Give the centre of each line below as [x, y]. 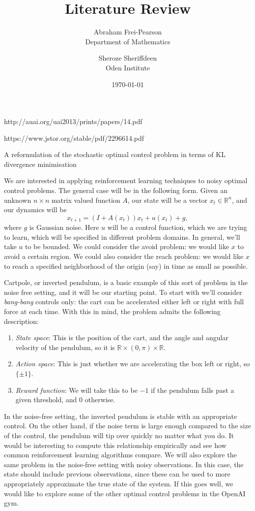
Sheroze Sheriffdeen [128, 58]
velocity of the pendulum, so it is [65, 347]
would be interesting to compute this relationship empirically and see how [115, 445]
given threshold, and [46, 399]
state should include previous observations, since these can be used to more [117, 474]
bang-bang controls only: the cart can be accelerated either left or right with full [124, 302]
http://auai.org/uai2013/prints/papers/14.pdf [73, 121]
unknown [18, 200]
